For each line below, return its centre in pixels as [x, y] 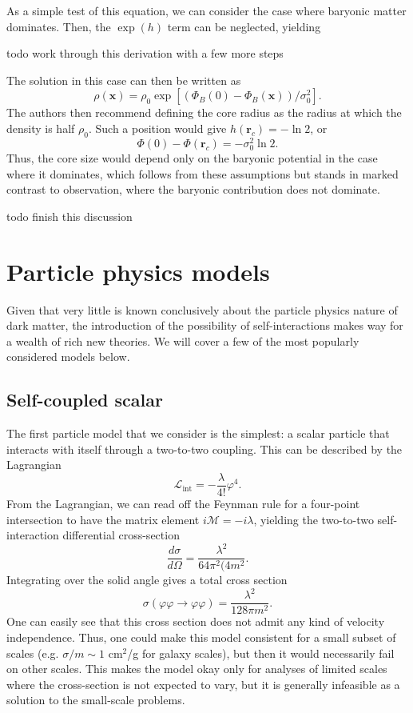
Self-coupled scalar [85, 400]
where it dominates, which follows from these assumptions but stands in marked [203, 173]
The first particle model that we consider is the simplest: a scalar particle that [198, 433]
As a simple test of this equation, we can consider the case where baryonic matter [206, 10]
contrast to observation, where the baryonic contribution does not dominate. [193, 189]
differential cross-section [121, 535]
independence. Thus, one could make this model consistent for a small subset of [201, 637]
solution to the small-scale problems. [96, 700]
